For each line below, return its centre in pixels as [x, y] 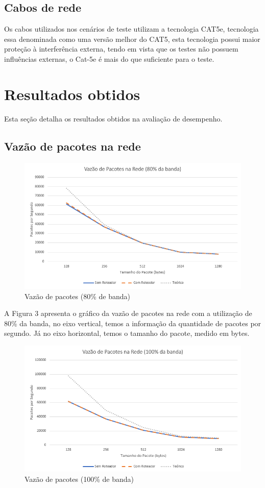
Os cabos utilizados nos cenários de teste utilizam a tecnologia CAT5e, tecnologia [131, 29]
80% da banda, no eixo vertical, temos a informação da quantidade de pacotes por [133, 323]
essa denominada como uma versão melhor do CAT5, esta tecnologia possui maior [132, 39]
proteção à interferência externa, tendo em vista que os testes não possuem [121, 49]
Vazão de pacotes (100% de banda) [79, 479]
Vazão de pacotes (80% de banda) [77, 296]
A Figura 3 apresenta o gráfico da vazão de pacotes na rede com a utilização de [128, 313]
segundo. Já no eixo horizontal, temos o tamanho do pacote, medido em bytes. [127, 333]
